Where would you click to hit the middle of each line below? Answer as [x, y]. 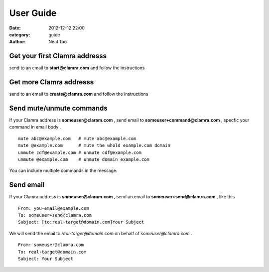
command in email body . [35, 127]
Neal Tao [58, 42]
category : [20, 34]
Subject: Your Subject [46, 259]
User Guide [33, 13]
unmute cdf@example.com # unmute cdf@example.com [80, 152]
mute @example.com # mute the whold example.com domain [94, 145]
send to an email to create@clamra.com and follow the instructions [79, 94]
